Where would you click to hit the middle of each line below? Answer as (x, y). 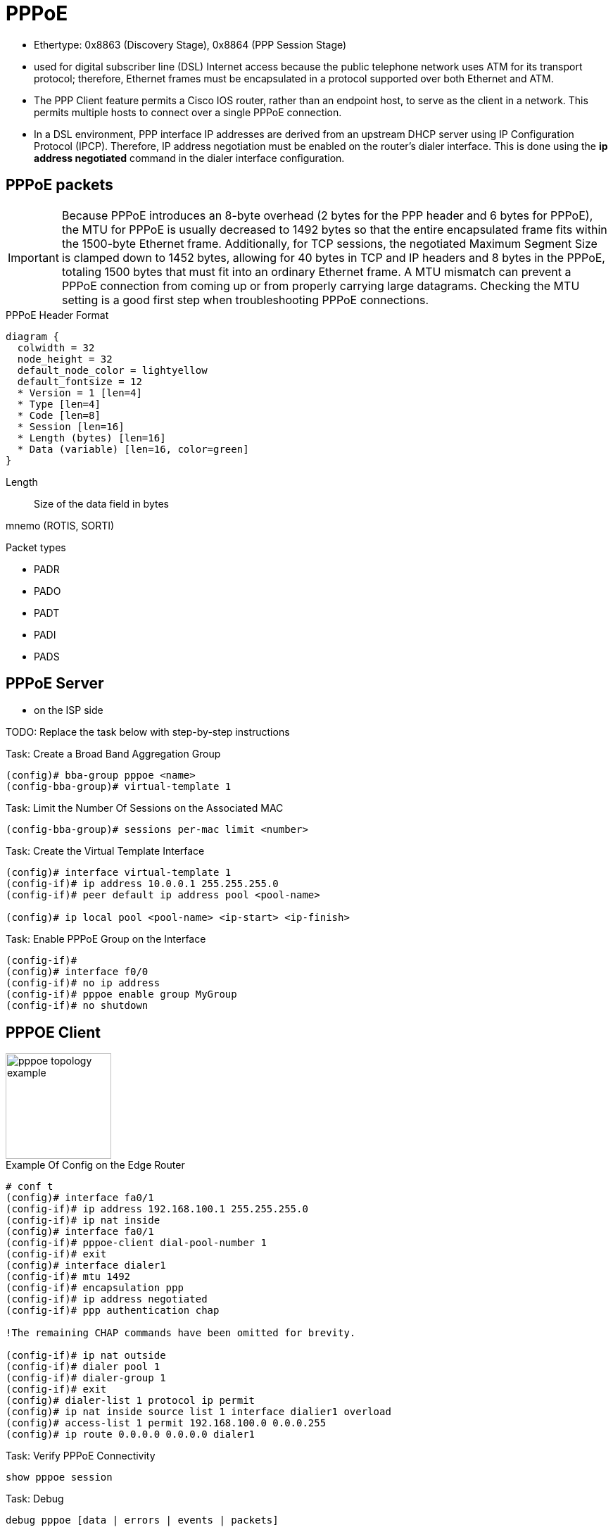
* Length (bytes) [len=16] (91, 438)
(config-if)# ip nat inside (83, 1220)
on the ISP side (69, 710)
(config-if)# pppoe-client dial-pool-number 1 (136, 1243)
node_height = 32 (65, 359)
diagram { (32, 336)
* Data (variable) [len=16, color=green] (133, 449)
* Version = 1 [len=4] (80, 393)
